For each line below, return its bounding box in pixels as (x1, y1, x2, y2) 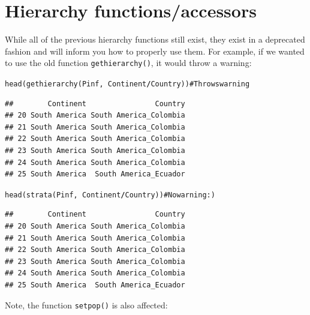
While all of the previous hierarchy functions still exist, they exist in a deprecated (5, 33, 305, 46)
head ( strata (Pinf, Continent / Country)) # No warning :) (5, 190, 215, 199)
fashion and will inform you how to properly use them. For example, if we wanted (5, 44, 305, 57)
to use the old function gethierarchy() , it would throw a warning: (5, 56, 252, 69)
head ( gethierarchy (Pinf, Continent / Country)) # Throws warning (5, 79, 250, 88)
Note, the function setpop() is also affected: (5, 298, 168, 311)
